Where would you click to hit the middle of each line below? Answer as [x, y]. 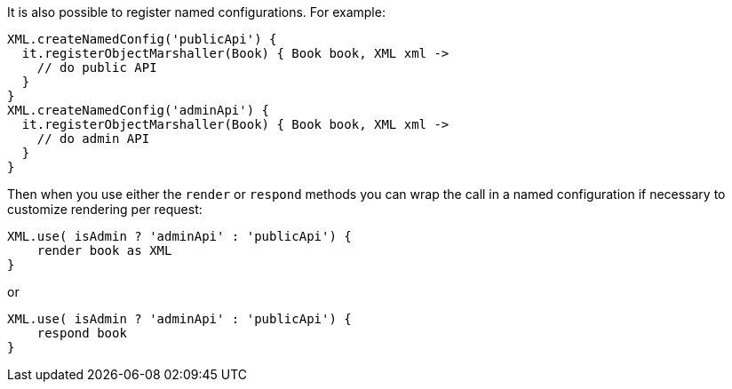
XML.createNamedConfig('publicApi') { [142, 39]
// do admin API [93, 139]
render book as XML [104, 250]
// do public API [97, 67]
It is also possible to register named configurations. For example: [196, 12]
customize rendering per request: [105, 209]
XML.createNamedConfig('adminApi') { [139, 110]
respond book [82, 333]
